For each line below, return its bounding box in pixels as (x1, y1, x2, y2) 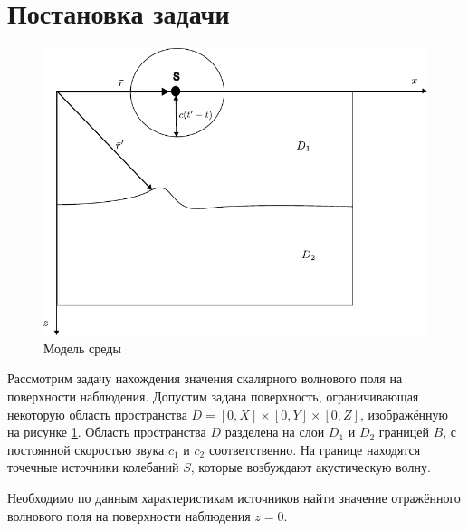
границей (378, 422, 429, 441)
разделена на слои (224, 422, 325, 441)
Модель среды (43, 338, 121, 357)
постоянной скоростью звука (7, 439, 165, 459)
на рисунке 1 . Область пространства (7, 422, 206, 441)
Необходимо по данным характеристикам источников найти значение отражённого (7, 488, 461, 507)
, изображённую (359, 404, 449, 423)
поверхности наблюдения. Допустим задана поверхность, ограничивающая (7, 387, 419, 405)
